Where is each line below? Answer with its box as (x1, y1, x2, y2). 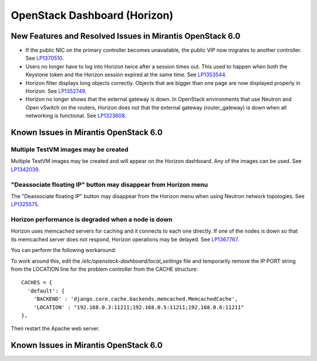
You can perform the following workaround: (11, 247, 117, 254)
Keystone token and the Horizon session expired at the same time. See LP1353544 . (25, 71, 227, 79)
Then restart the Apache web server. (11, 325, 100, 332)
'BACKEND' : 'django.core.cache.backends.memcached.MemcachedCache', (33, 296, 238, 302)
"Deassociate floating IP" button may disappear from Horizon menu (11, 180, 208, 189)
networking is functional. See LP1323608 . (25, 112, 127, 120)
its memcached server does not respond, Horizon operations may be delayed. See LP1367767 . (11, 236, 240, 243)
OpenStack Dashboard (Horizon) (11, 9, 173, 22)
